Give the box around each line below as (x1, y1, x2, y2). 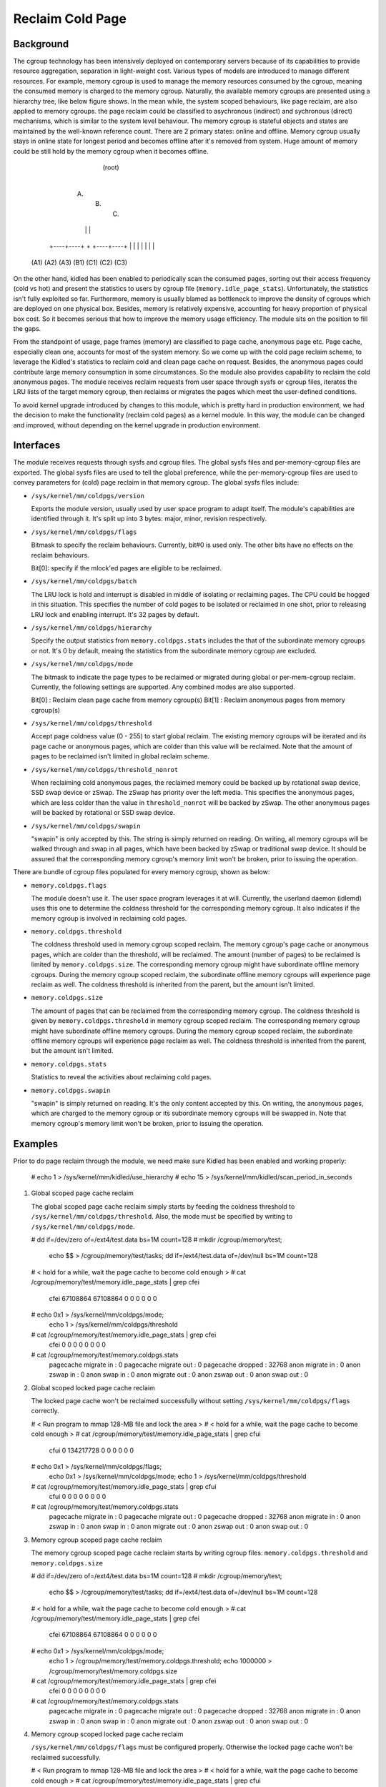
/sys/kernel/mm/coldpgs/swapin (31, 822, 141, 830)
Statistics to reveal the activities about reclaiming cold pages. (31, 1073, 212, 1081)
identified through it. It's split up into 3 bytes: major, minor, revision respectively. (31, 515, 267, 523)
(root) (102, 163, 119, 172)
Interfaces (13, 440, 61, 452)
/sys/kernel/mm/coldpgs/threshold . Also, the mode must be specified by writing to (31, 1212, 293, 1221)
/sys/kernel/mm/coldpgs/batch (31, 578, 137, 585)
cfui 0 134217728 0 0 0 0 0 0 (49, 1446, 134, 1455)
